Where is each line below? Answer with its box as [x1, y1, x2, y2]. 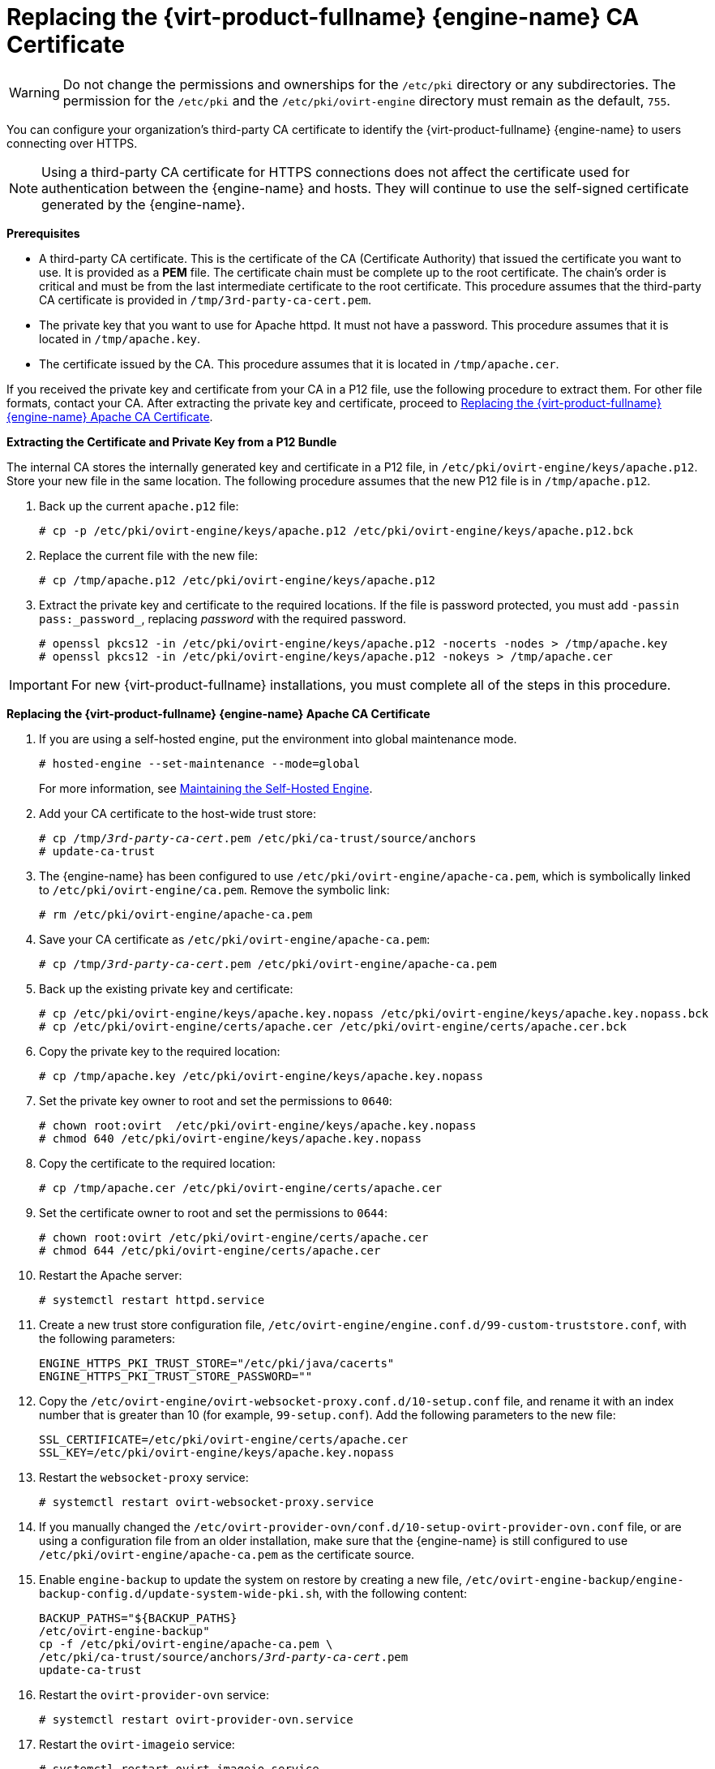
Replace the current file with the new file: [39, 548, 258, 562]
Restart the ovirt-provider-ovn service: [39, 1687, 269, 1702]
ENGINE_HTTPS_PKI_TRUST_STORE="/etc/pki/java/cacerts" [39, 1356, 395, 1370]
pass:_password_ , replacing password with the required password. [39, 611, 407, 626]
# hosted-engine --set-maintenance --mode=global [39, 756, 361, 770]
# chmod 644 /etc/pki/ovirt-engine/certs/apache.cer [39, 1243, 381, 1257]
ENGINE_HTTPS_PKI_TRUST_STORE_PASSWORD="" [39, 1369, 313, 1383]
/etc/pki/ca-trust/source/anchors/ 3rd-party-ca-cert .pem [39, 1650, 409, 1664]
